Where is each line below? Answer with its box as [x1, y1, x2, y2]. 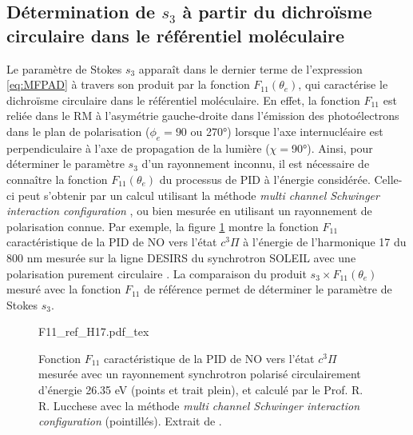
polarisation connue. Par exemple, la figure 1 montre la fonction [6, 217, 319, 234]
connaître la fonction [6, 170, 108, 187]
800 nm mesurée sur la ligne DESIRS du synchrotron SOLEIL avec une [6, 249, 356, 265]
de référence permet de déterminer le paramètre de [144, 281, 392, 297]
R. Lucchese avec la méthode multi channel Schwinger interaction [38, 397, 360, 413]
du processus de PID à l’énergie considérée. [159, 170, 371, 187]
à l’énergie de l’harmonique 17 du [243, 233, 407, 250]
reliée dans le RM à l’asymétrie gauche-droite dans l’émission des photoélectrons [6, 107, 399, 124]
